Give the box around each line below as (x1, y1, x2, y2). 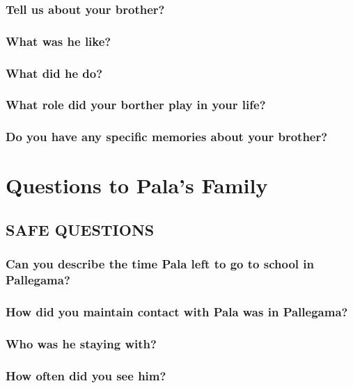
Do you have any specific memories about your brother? (6, 128, 328, 145)
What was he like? (6, 32, 111, 49)
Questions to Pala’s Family (6, 171, 268, 200)
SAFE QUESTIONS (6, 218, 155, 240)
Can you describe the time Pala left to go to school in (6, 255, 314, 273)
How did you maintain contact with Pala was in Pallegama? (6, 303, 348, 321)
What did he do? (6, 64, 103, 81)
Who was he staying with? (6, 334, 157, 352)
